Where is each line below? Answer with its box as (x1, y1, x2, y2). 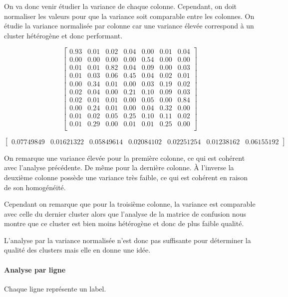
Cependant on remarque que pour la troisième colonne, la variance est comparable (4, 199, 256, 209)
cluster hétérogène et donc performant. (4, 30, 123, 40)
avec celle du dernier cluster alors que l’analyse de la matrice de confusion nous (4, 208, 247, 219)
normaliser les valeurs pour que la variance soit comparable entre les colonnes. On (4, 10, 255, 21)
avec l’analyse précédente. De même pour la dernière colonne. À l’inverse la (4, 162, 234, 173)
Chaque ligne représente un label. (4, 283, 106, 294)
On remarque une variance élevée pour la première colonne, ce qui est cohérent (4, 152, 245, 163)
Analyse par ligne (4, 264, 66, 275)
